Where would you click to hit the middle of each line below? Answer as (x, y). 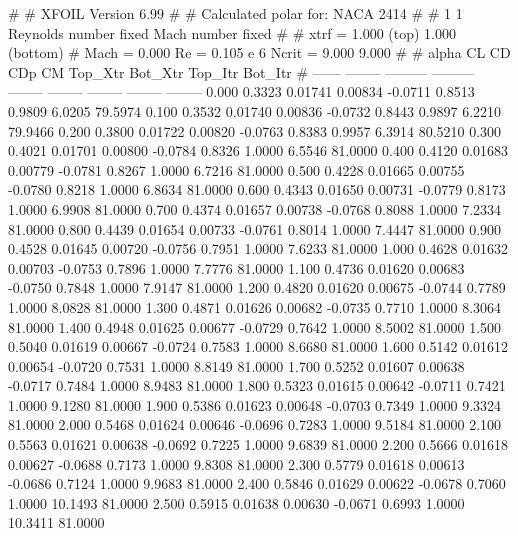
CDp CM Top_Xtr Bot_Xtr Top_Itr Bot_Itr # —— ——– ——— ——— (241, 71)
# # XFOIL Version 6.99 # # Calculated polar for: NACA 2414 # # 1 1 (235, 13)
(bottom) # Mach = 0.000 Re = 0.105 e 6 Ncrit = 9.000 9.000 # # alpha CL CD (259, 52)
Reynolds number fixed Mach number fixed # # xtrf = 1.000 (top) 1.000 (232, 32)
